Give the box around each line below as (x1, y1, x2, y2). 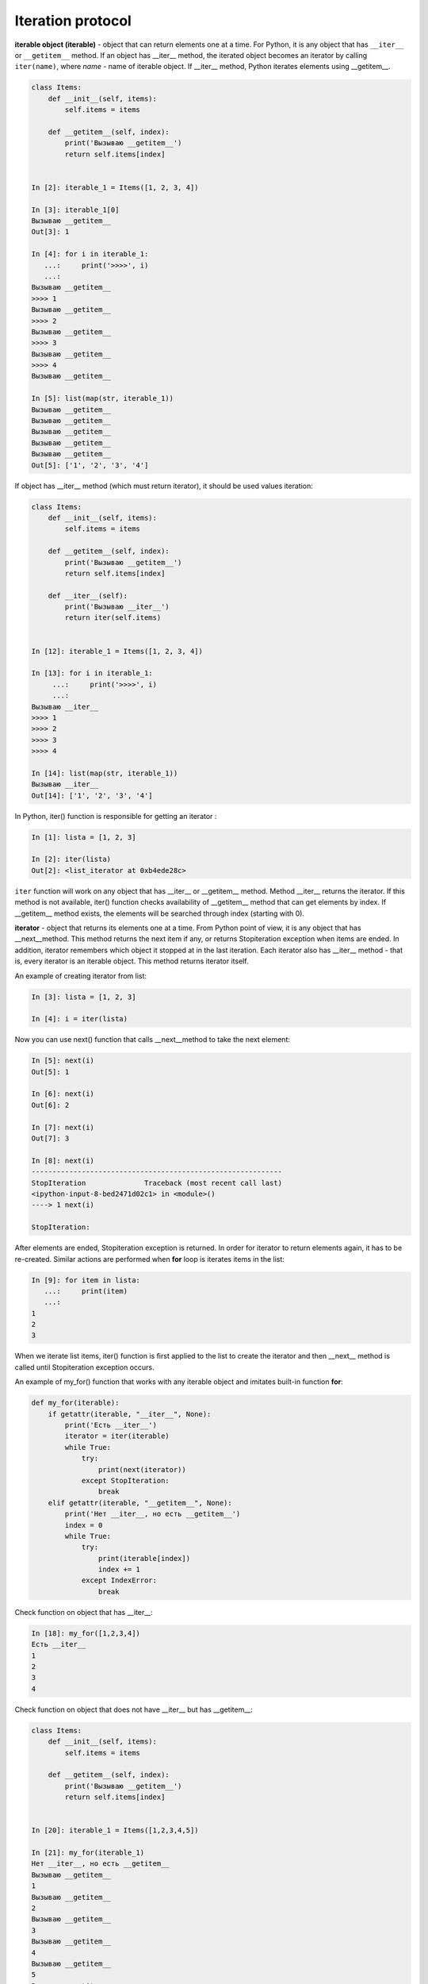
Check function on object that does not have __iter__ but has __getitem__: (14, 1705, 253, 1714)
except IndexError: (81, 1576, 158, 1585)
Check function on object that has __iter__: (14, 1607, 154, 1617)
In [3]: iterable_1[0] (31, 205, 120, 214)
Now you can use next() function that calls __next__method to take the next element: (14, 1035, 291, 1044)
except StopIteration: (81, 1476, 170, 1485)
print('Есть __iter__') (64, 1421, 158, 1430)
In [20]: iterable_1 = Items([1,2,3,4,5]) (31, 1826, 199, 1835)
